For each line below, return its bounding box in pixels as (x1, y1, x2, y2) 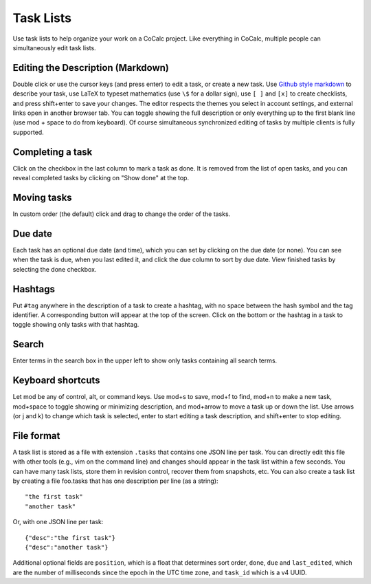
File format (12, 430, 60, 442)
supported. (12, 128, 44, 136)
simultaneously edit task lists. (12, 43, 96, 52)
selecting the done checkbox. (12, 265, 97, 273)
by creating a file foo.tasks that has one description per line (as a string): (12, 477, 218, 485)
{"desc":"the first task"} (25, 534, 116, 541)
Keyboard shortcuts (12, 375, 100, 387)
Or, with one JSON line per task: (12, 518, 104, 526)
